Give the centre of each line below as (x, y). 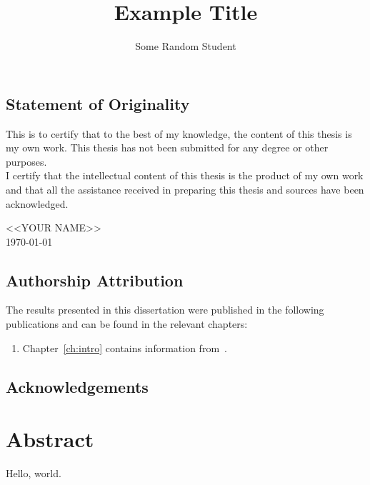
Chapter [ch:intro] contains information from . (125, 347)
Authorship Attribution (95, 280)
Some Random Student (186, 46)
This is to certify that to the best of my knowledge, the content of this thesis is (179, 133)
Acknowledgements (77, 386)
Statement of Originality (98, 103)
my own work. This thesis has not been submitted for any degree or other (167, 147)
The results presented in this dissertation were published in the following (165, 310)
